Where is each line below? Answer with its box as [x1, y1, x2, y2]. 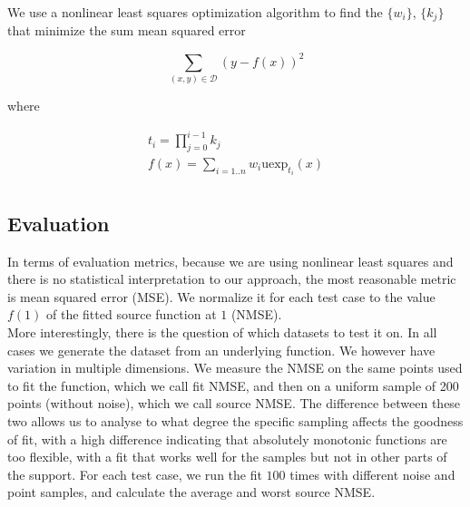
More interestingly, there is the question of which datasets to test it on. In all [7, 322, 437, 341]
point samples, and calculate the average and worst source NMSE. [7, 483, 376, 502]
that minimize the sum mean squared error [7, 21, 246, 40]
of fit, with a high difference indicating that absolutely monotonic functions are [7, 429, 447, 448]
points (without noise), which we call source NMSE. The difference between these [7, 394, 461, 413]
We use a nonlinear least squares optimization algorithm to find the [7, 3, 383, 21]
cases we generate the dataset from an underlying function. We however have [7, 340, 436, 359]
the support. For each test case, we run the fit [7, 464, 262, 483]
